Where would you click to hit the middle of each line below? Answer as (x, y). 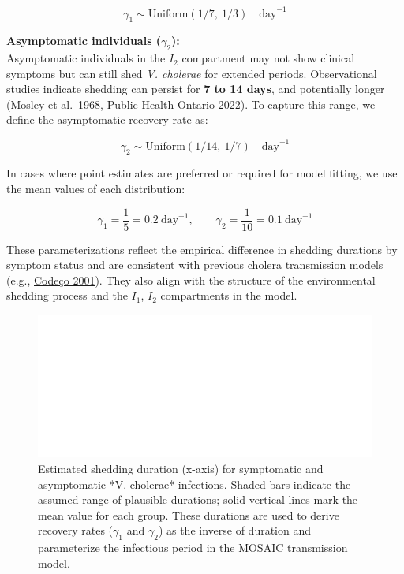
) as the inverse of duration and (235, 530)
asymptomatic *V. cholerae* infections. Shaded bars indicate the (195, 484)
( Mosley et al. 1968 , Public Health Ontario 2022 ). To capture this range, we (191, 104)
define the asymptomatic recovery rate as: (107, 119)
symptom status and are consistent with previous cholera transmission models (195, 265)
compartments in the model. (229, 295)
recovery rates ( (76, 530)
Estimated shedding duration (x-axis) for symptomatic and (181, 468)
